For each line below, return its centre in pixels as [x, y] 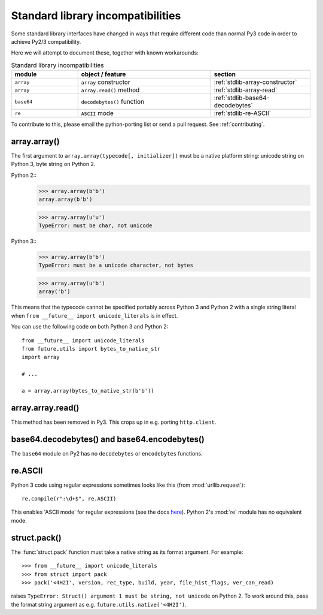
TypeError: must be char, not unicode [95, 226]
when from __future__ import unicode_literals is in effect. [95, 315]
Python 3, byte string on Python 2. [53, 164]
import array [41, 357]
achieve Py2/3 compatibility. [46, 41]
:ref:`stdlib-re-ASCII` [243, 113]
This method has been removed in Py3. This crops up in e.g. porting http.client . [114, 422]
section [225, 74]
